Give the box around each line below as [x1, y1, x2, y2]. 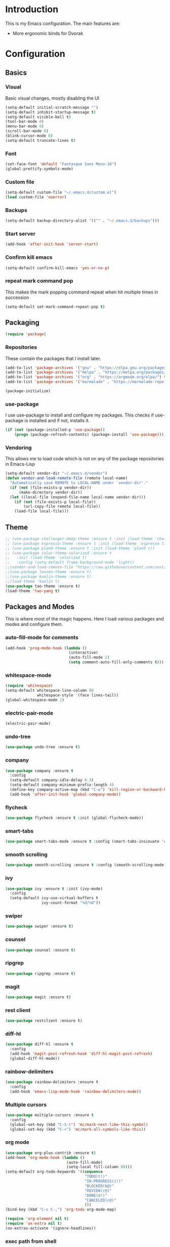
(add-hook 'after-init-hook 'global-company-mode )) [10, 792, 121, 797]
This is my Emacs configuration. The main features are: [5, 20, 120, 26]
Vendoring [5, 444, 32, 451]
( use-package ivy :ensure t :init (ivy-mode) [5, 886, 103, 891]
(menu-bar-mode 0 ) [5, 124, 44, 129]
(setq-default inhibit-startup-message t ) [5, 109, 96, 115]
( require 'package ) [5, 332, 47, 337]
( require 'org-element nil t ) [5, 1216, 69, 1222]
